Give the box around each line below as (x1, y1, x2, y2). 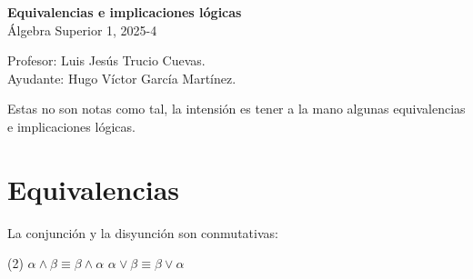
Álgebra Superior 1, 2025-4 (7, 20, 157, 39)
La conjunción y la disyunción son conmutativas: (7, 223, 278, 242)
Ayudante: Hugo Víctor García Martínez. (7, 68, 236, 87)
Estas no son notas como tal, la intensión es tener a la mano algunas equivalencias (7, 99, 466, 118)
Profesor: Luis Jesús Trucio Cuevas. (7, 51, 206, 70)
